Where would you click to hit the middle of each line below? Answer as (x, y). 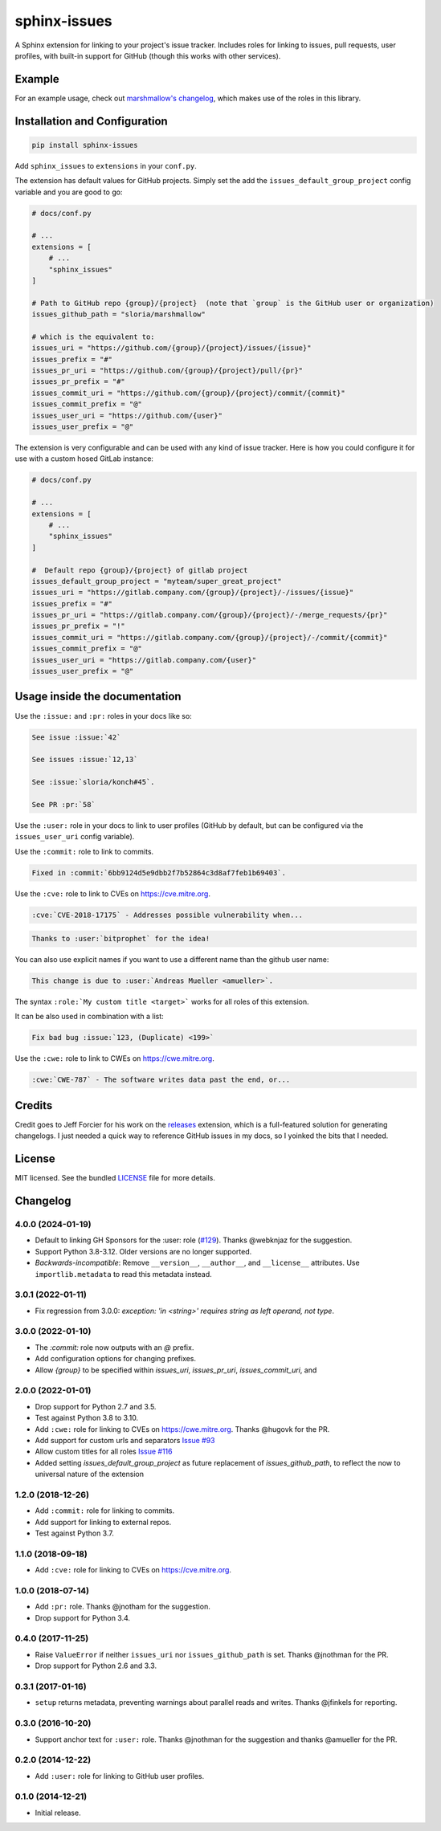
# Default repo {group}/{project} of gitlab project (140, 570)
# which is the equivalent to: (94, 336)
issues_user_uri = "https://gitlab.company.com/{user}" (144, 660)
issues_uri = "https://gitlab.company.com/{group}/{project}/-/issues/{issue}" (193, 593)
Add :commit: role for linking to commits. (105, 1511)
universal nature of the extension (90, 1474)
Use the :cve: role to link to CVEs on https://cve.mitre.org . (112, 893)
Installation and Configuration (91, 121)
